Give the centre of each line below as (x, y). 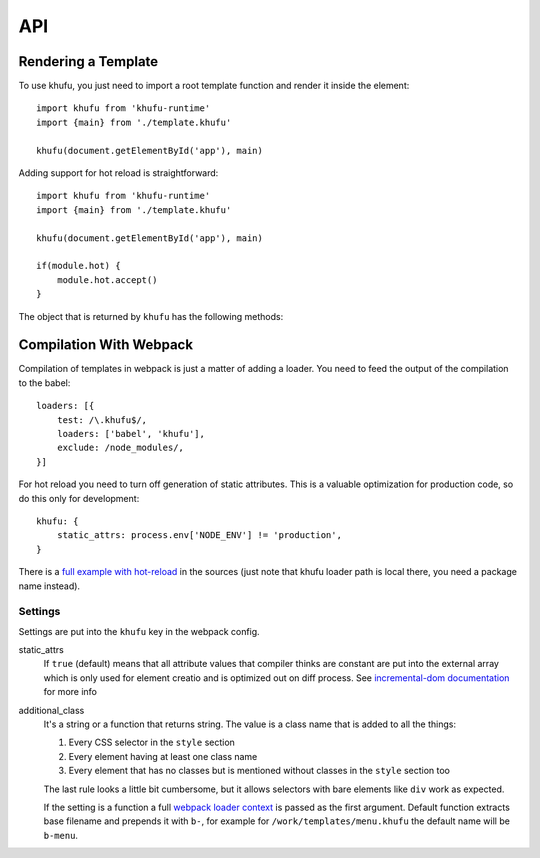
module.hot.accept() (107, 279)
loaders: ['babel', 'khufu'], (130, 433)
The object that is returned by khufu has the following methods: (151, 316)
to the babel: (44, 382)
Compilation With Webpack (106, 345)
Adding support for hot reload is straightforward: (118, 173)
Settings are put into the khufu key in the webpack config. (139, 631)
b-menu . (61, 835)
